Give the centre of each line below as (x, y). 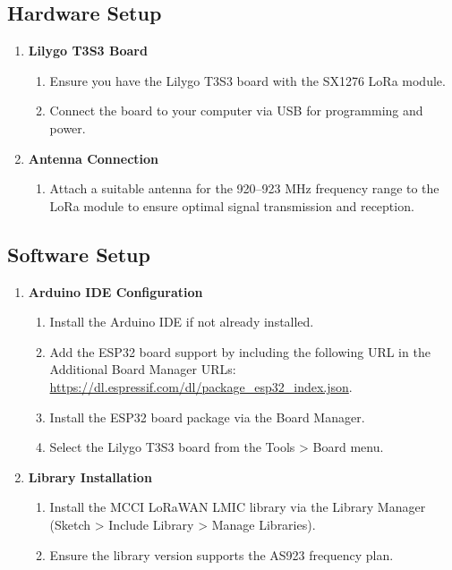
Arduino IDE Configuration (115, 291)
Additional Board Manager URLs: (143, 369)
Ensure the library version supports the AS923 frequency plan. (222, 554)
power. (68, 128)
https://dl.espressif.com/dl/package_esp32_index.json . (201, 386)
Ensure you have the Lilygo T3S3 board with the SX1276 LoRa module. (247, 80)
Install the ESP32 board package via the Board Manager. (207, 417)
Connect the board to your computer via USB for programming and (236, 111)
